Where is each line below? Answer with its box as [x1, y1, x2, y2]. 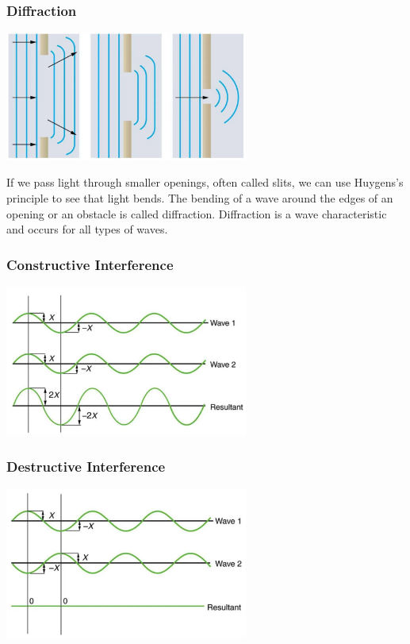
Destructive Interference [6, 457, 166, 476]
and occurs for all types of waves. [6, 221, 168, 237]
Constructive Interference [6, 254, 174, 274]
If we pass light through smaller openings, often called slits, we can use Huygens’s [6, 174, 404, 191]
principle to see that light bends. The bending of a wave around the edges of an [6, 190, 393, 206]
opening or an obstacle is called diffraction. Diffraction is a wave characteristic [6, 205, 387, 222]
